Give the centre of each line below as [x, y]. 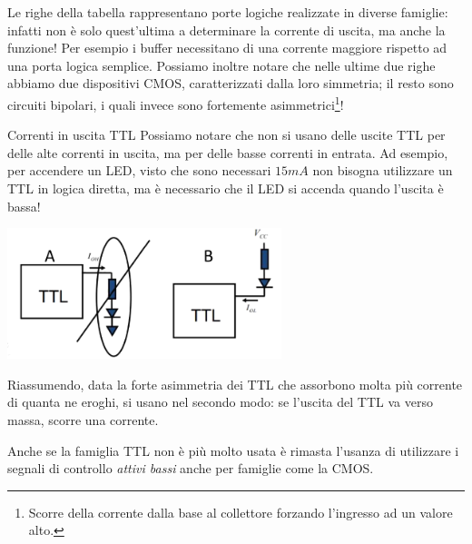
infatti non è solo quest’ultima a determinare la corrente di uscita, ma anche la [226, 30]
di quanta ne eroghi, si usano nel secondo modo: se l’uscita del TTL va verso [220, 402]
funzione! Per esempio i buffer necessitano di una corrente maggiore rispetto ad [227, 48]
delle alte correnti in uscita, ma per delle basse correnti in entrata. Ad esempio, [228, 152]
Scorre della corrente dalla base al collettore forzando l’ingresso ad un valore [241, 512]
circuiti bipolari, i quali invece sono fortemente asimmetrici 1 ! [176, 103]
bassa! [24, 206]
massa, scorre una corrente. [83, 420]
